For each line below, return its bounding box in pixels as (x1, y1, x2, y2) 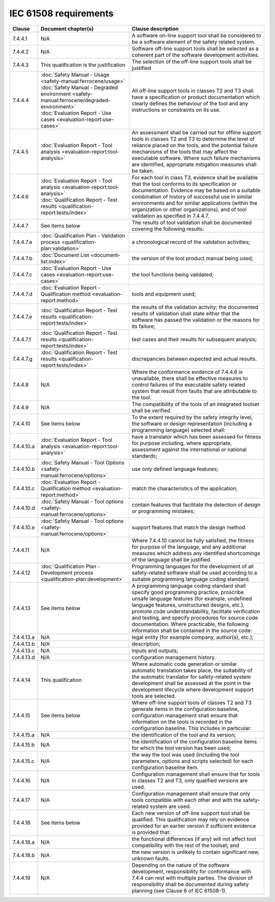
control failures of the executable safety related (131, 381, 245, 388)
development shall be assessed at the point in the (131, 679, 251, 686)
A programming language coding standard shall (131, 582, 246, 589)
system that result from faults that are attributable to (131, 387, 257, 394)
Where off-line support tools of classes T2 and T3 (131, 699, 252, 706)
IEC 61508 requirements (9, 8, 114, 19)
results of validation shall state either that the (131, 310, 240, 317)
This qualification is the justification (40, 61, 126, 68)
